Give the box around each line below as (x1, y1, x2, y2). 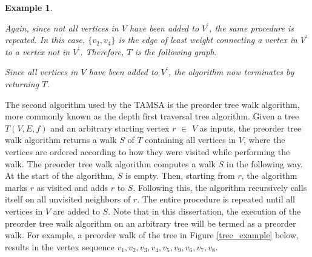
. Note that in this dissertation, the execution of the (108, 204, 301, 217)
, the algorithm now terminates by (168, 65, 294, 78)
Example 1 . (5, 1, 53, 13)
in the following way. (226, 157, 303, 170)
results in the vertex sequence (5, 240, 115, 253)
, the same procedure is (209, 21, 294, 34)
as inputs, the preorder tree (199, 121, 302, 134)
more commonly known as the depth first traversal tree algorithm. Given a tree (5, 110, 299, 122)
